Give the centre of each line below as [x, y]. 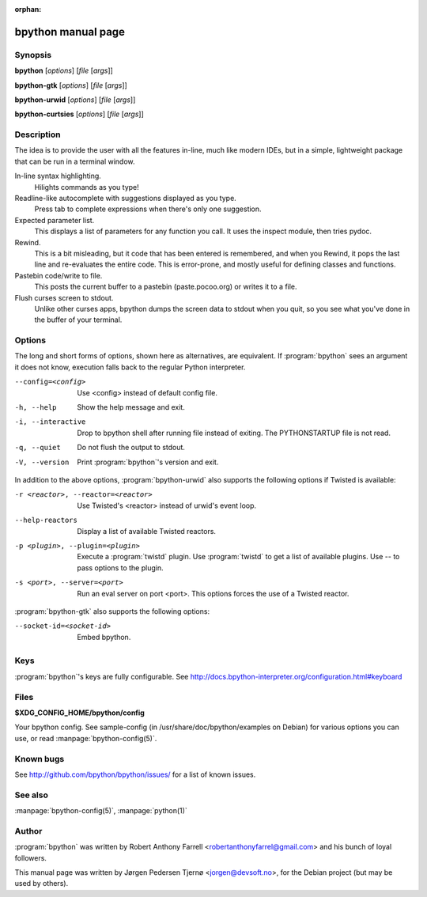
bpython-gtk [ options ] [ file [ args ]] [71, 85]
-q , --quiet [38, 448]
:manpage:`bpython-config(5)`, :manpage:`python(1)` [101, 811]
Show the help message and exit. [131, 407]
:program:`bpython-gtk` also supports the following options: [112, 611]
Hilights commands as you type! [87, 187]
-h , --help [36, 408]
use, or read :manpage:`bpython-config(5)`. [86, 738]
